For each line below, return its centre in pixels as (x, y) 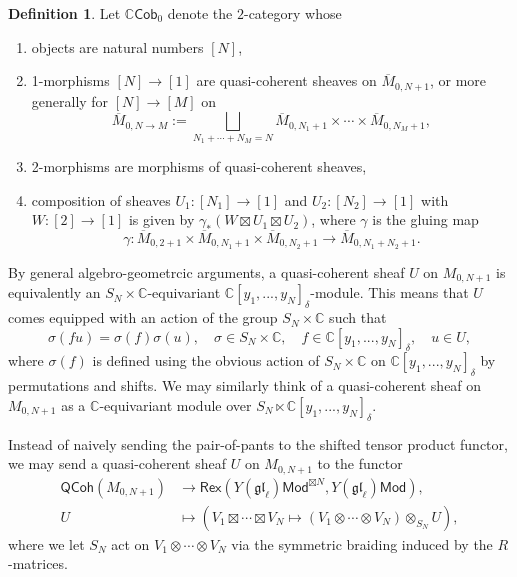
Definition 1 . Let (64, 13)
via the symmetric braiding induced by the (362, 543)
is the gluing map (425, 219)
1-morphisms (70, 80)
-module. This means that (389, 292)
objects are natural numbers (117, 46)
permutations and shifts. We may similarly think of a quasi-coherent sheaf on (245, 385)
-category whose (292, 13)
